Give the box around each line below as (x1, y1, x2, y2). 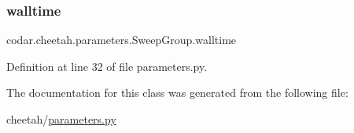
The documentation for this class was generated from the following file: (6, 84, 348, 101)
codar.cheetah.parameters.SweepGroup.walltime (6, 31, 237, 48)
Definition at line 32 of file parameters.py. (6, 57, 208, 74)
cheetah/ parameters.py (6, 111, 116, 127)
